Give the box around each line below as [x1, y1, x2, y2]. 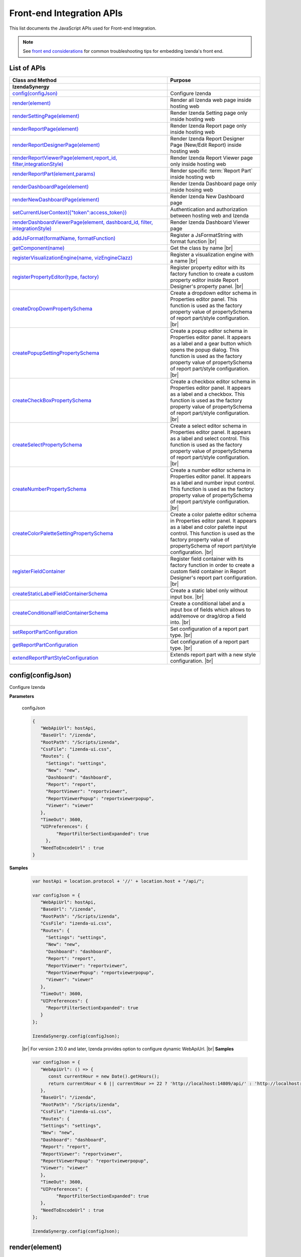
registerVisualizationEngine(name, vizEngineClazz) [12, 254, 133, 261]
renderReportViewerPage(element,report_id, [12, 154, 117, 161]
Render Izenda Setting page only [170, 110, 248, 117]
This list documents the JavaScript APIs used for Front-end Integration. [9, 25, 157, 31]
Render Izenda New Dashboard [170, 193, 244, 200]
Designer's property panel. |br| [170, 283, 243, 290]
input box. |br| [170, 593, 204, 600]
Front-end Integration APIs [9, 8, 123, 19]
